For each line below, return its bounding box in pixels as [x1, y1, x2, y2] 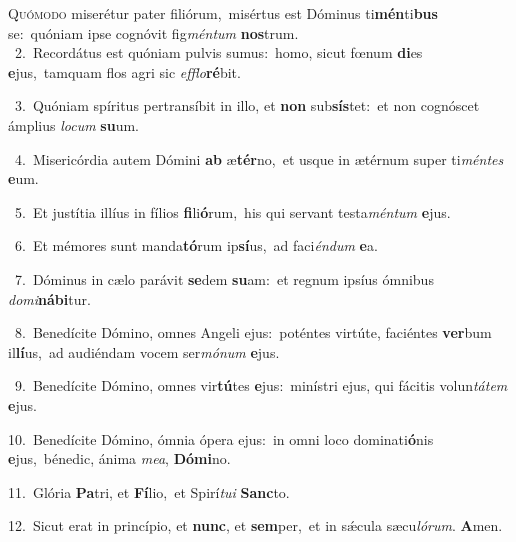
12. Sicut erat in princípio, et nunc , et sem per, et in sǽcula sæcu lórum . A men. [8, 515, 503, 536]
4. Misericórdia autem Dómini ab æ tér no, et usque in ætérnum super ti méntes [14, 148, 504, 169]
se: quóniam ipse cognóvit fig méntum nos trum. [8, 22, 299, 43]
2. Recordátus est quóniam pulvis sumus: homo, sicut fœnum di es [14, 42, 423, 63]
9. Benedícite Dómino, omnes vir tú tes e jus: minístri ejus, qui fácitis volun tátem [14, 375, 508, 396]
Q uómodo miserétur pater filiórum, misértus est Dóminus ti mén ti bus [8, 3, 438, 23]
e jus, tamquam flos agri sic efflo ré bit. [8, 61, 241, 82]
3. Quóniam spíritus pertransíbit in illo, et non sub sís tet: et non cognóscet [14, 95, 480, 116]
